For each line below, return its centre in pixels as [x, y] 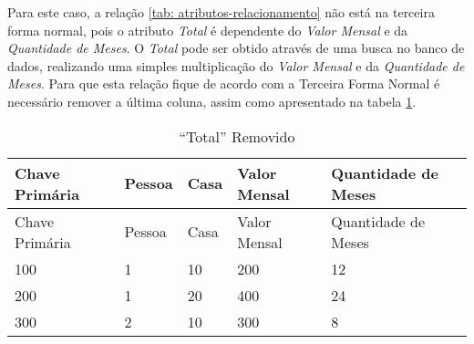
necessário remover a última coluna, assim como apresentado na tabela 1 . [212, 101]
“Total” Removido [237, 136]
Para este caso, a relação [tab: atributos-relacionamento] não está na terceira [221, 12]
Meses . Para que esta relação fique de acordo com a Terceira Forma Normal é [224, 83]
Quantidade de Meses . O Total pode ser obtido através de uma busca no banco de [236, 48]
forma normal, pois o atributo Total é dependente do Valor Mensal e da [208, 30]
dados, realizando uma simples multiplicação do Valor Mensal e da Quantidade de [236, 65]
